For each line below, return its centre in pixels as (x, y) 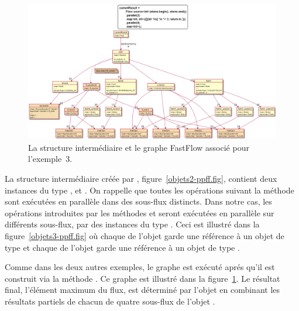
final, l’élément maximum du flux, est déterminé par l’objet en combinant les (142, 290)
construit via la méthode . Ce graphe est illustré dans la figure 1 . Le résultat (142, 278)
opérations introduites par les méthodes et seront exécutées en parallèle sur (140, 212)
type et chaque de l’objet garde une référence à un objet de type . (122, 247)
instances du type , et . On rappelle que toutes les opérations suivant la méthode (149, 190)
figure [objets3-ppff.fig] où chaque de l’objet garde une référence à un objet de (145, 235)
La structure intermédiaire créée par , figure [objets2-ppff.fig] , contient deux (141, 178)
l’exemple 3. (50, 159)
